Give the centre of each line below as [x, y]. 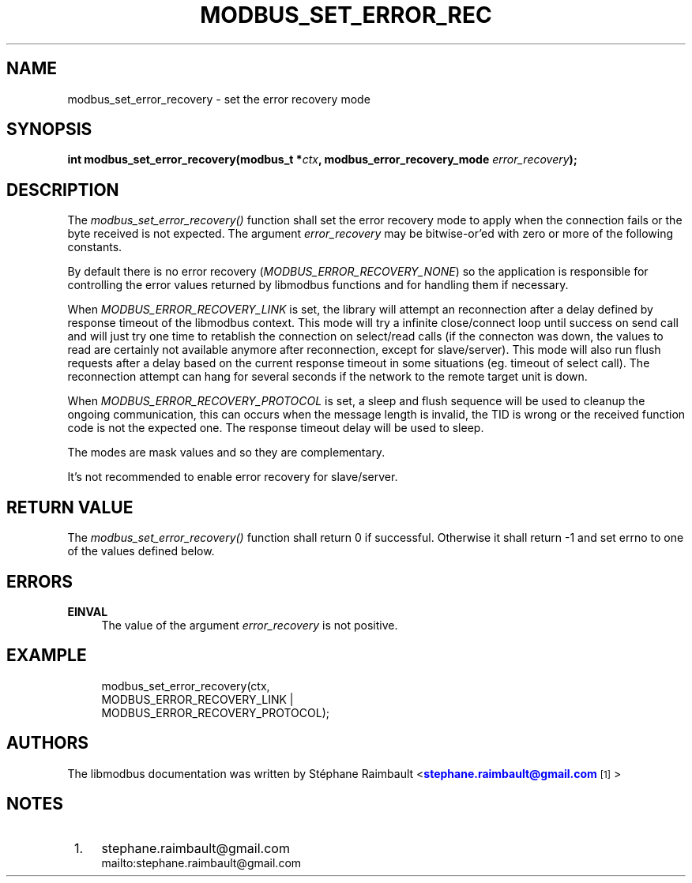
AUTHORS [48, 743]
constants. [95, 247]
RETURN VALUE [70, 507]
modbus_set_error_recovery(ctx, [186, 686]
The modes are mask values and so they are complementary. [226, 453]
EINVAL [88, 611]
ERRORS [40, 581]
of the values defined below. [141, 551]
